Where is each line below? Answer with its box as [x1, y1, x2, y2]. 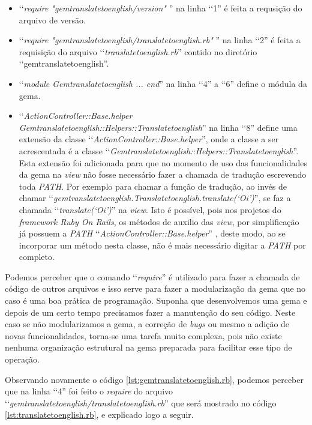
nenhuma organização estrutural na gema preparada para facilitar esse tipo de [5, 341, 292, 354]
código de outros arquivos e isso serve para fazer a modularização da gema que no [5, 282, 306, 295]
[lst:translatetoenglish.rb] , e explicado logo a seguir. [5, 408, 194, 421]
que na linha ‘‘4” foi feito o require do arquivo [5, 385, 173, 397]
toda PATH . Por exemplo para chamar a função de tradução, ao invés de [19, 179, 287, 192]
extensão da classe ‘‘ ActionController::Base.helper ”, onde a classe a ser [19, 133, 279, 145]
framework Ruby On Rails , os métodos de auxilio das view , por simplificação [19, 215, 299, 228]
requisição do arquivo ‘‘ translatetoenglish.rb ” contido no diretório [19, 45, 257, 58]
